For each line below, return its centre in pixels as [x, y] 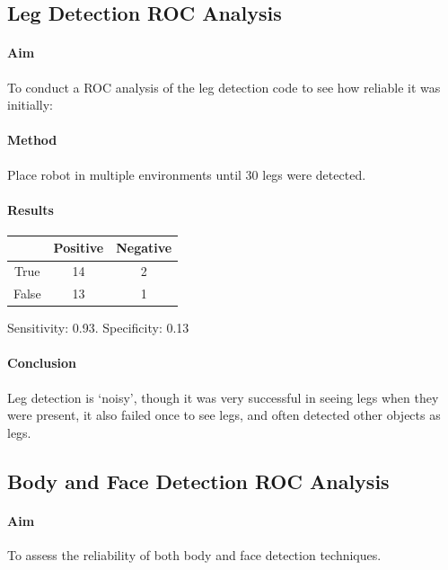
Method [32, 140]
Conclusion [42, 363]
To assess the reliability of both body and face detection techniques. [194, 554]
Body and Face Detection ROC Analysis [198, 481]
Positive [79, 248]
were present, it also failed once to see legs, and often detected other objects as [224, 415]
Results [31, 209]
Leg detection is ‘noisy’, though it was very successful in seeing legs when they [223, 397]
